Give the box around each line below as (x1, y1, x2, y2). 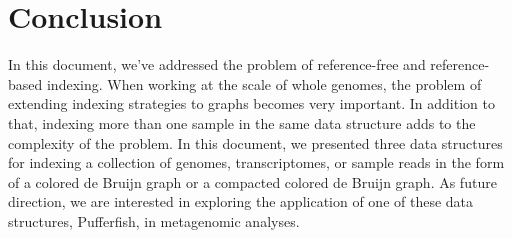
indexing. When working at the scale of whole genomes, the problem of (46, 73, 482, 94)
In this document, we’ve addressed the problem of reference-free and (8, 54, 426, 75)
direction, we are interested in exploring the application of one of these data (8, 191, 474, 212)
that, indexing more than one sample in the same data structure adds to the (8, 112, 476, 133)
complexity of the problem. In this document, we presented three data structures (8, 132, 503, 153)
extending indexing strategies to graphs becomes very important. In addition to (8, 93, 495, 114)
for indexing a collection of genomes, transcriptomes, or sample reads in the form (8, 152, 505, 173)
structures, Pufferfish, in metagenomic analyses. (8, 210, 300, 231)
